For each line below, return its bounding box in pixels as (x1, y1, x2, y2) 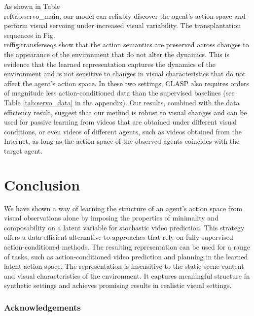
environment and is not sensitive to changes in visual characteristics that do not (4, 68, 246, 79)
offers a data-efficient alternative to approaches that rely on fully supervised (4, 232, 233, 242)
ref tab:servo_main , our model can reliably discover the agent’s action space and (4, 10, 246, 21)
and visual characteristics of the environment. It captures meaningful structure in (4, 270, 250, 281)
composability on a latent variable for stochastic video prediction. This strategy (4, 222, 245, 232)
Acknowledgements (4, 301, 81, 313)
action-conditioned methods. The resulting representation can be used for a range (4, 242, 251, 252)
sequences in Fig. (4, 30, 55, 40)
